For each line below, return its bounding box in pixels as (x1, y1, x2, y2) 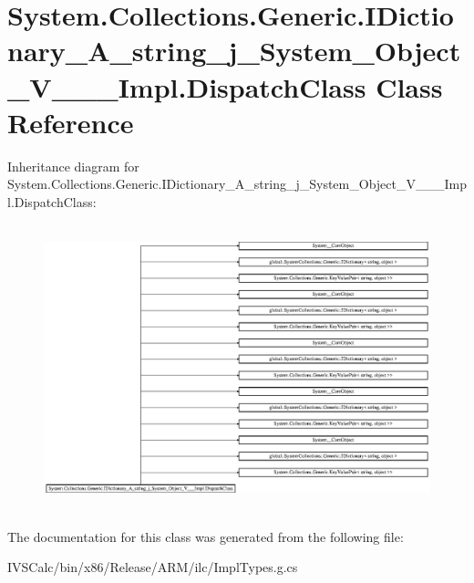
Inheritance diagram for (7, 156, 139, 175)
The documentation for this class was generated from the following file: (7, 526, 404, 546)
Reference (7, 103, 134, 141)
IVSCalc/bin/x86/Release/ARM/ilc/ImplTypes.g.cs (7, 557, 298, 577)
